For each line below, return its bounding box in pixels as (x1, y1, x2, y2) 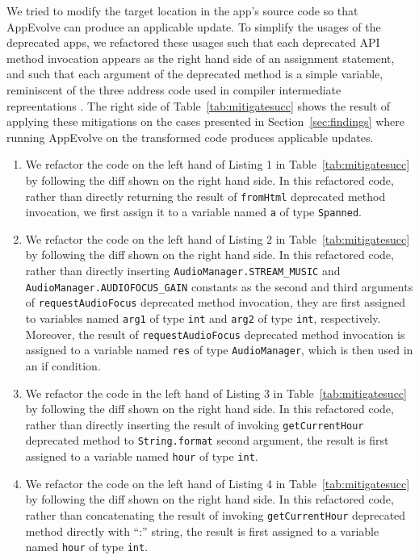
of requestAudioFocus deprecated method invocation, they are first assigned (25, 294, 405, 311)
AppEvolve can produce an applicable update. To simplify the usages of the (6, 18, 381, 35)
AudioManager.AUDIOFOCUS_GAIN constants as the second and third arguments (25, 278, 413, 295)
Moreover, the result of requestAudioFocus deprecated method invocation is (25, 325, 405, 342)
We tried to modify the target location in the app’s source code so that (6, 2, 358, 19)
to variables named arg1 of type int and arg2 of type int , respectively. (25, 310, 381, 326)
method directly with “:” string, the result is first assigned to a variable (25, 522, 379, 539)
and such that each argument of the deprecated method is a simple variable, (6, 65, 383, 82)
